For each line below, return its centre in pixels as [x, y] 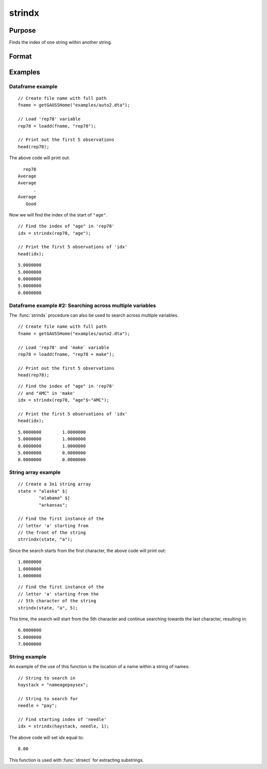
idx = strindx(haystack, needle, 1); [64, 726]
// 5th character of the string [57, 601]
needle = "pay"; [38, 706]
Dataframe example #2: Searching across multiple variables [83, 305]
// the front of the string [52, 533]
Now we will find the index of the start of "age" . [58, 214]
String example [28, 656]
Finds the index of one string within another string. [61, 43]
